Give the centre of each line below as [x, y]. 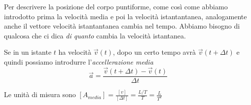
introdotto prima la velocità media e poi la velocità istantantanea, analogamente [125, 16]
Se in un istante [28, 52]
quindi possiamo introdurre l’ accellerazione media [79, 61]
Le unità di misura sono [40, 94]
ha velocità [75, 52]
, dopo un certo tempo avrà [155, 52]
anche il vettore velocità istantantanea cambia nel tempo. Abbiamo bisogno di [122, 26]
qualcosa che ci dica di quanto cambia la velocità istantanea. [95, 35]
